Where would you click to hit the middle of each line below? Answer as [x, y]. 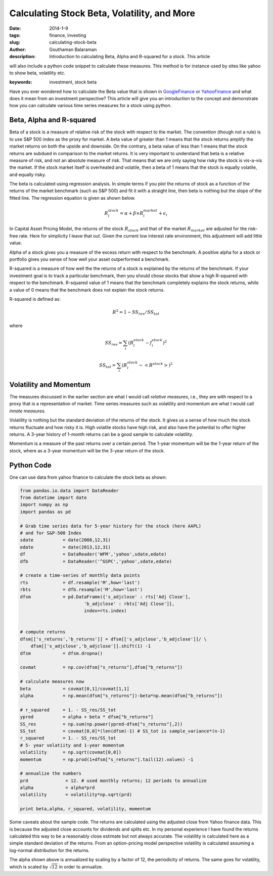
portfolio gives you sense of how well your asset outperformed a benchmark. [90, 259]
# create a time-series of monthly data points [80, 575]
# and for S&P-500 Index [51, 533]
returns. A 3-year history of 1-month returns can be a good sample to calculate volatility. [101, 434]
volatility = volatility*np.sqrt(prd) [76, 795]
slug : [15, 42]
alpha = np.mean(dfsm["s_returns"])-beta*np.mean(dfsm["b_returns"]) [121, 696]
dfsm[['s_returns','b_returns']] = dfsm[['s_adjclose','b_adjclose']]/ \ [113, 639]
